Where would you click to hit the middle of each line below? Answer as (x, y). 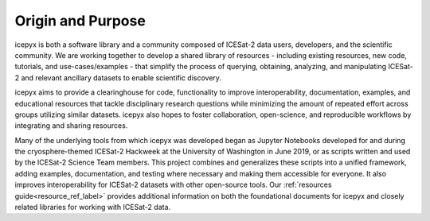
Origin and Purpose (80, 21)
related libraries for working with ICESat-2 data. (93, 207)
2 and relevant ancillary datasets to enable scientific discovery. (118, 78)
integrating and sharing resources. (71, 126)
